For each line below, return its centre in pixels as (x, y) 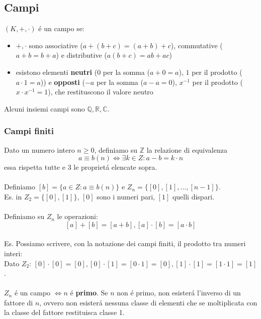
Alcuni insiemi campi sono (45, 108)
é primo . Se (89, 293)
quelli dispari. (193, 196)
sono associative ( (56, 45)
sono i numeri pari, (126, 196)
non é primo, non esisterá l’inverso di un (179, 293)
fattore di (19, 302)
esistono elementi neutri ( (57, 72)
